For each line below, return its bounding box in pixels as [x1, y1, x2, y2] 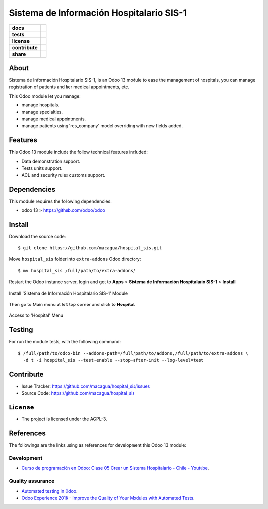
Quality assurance [9, 478, 55, 485]
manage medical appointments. [21, 116, 86, 122]
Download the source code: [9, 233, 66, 239]
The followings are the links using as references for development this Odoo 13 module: [9, 442, 186, 448]
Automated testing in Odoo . [21, 488, 78, 494]
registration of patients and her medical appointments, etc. [9, 84, 129, 90]
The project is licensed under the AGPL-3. [21, 416, 107, 422]
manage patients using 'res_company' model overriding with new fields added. [21, 123, 183, 129]
